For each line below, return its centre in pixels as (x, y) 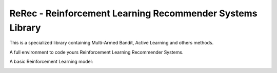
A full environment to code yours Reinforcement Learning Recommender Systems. (96, 52)
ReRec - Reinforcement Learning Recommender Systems (133, 13)
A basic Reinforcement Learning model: (51, 62)
